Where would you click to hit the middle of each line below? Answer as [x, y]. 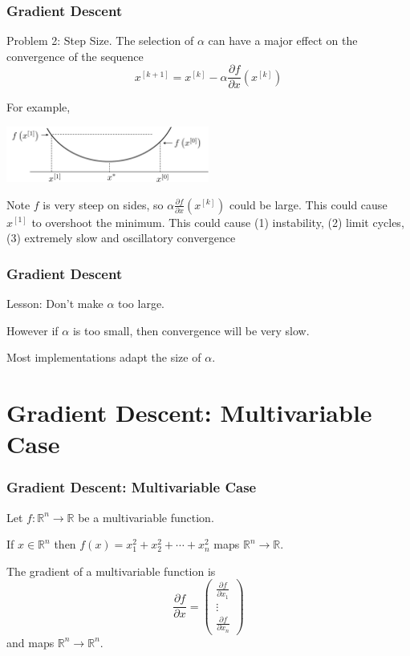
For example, [39, 107]
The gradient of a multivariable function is [111, 571]
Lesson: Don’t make [55, 303]
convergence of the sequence [75, 56]
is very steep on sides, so [103, 204]
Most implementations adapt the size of [104, 357]
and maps [30, 642]
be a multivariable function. [146, 517]
